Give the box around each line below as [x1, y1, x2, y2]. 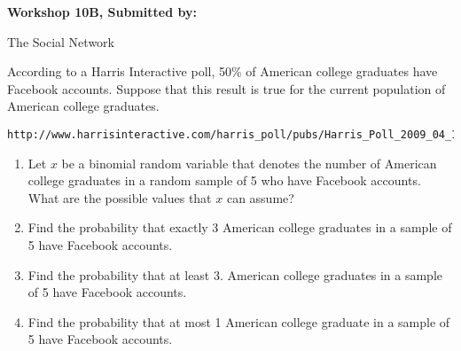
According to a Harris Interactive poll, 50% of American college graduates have [7, 62, 438, 81]
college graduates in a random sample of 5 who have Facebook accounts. [27, 171, 421, 190]
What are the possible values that [27, 188, 212, 207]
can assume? [226, 188, 294, 207]
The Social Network [7, 32, 114, 51]
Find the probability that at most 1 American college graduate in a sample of [27, 312, 450, 331]
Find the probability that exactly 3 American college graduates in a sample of [27, 218, 452, 237]
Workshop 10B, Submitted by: [7, 3, 197, 20]
